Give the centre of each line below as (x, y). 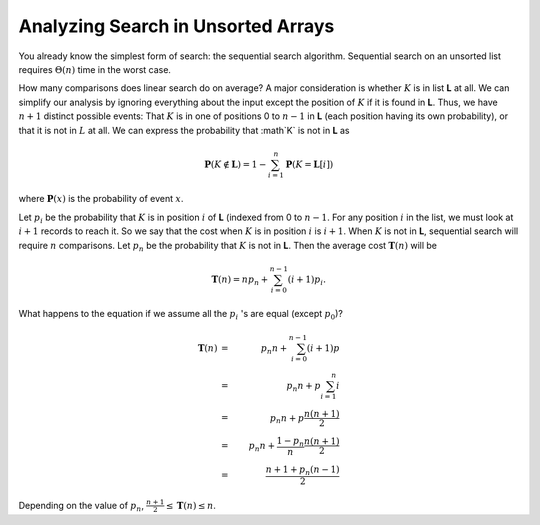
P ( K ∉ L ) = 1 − (235, 164)
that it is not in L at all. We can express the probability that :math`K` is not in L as (184, 130)
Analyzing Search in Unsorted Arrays (176, 26)
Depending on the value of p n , (81, 506)
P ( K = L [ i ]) (309, 164)
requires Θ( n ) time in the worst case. (95, 69)
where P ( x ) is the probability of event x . (101, 199)
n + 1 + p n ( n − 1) (302, 471)
